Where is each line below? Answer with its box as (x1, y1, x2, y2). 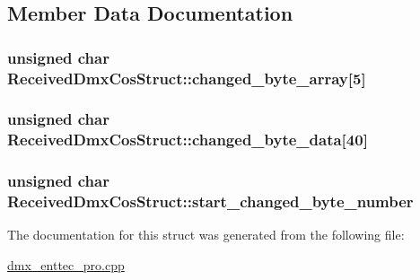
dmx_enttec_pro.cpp (7, 256, 125, 275)
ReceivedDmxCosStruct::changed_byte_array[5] (7, 66, 366, 89)
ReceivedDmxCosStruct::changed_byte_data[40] (7, 128, 368, 151)
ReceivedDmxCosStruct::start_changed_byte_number (7, 190, 414, 213)
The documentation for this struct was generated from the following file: (7, 225, 405, 244)
